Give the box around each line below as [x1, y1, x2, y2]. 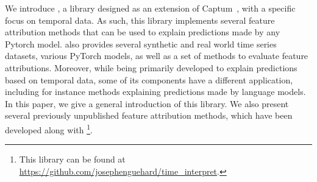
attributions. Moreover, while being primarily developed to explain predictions [5, 61, 297, 74]
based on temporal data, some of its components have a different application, [5, 73, 293, 86]
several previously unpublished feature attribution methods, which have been [5, 109, 293, 122]
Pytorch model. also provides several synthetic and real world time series [5, 37, 277, 50]
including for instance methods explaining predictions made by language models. [5, 85, 306, 98]
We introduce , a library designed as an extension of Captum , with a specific [5, 2, 296, 14]
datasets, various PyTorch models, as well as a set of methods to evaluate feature [5, 49, 308, 62]
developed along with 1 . [5, 121, 93, 136]
